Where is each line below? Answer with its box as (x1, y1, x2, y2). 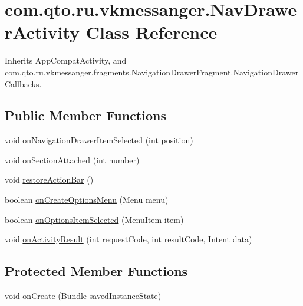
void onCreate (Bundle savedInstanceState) (5, 289, 162, 302)
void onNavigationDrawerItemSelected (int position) (5, 134, 193, 146)
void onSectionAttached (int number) (5, 153, 140, 166)
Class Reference (85, 20, 218, 44)
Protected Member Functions (5, 262, 188, 280)
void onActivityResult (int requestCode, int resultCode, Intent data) (5, 233, 252, 245)
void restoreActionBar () (5, 173, 94, 186)
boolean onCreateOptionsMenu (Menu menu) (5, 193, 169, 206)
